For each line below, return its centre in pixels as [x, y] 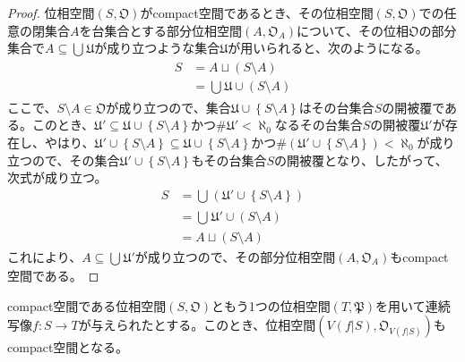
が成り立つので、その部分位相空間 [235, 256]
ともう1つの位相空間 [271, 305]
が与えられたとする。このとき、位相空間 [197, 325]
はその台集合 [336, 107]
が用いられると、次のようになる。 [328, 48]
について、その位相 [353, 30]
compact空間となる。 [68, 347]
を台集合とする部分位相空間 [161, 30]
